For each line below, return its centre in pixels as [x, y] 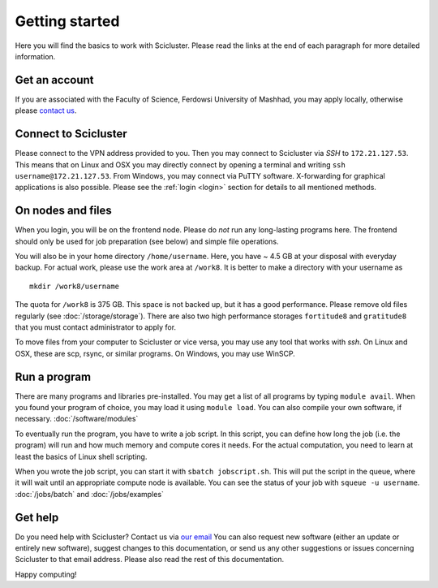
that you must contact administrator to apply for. [96, 327]
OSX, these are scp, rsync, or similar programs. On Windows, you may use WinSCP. [155, 353]
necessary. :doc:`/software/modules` [77, 419]
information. [35, 56]
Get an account [54, 80]
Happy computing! [46, 574]
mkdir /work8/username [75, 286]
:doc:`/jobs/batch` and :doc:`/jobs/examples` [89, 494]
